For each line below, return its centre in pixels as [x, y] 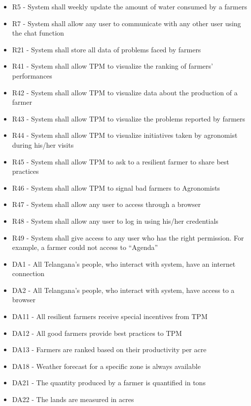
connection [28, 273]
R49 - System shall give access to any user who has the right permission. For [128, 237]
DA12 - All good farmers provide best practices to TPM [97, 333]
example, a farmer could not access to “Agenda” [85, 247]
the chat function [38, 33]
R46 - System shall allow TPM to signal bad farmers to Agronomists [116, 187]
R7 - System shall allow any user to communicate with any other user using [126, 23]
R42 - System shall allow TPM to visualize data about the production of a [125, 92]
